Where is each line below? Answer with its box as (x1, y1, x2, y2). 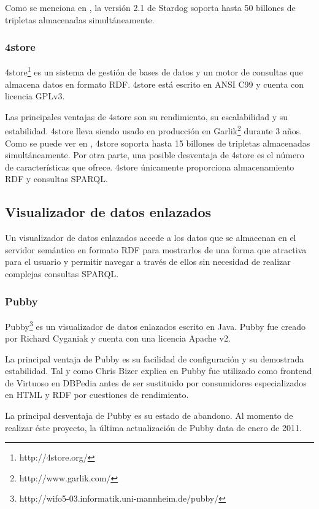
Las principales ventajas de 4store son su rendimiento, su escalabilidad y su (5, 110, 288, 123)
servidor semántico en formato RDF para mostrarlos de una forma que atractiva (5, 243, 307, 256)
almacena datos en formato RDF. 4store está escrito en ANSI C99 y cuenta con (5, 77, 304, 90)
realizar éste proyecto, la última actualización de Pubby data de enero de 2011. (5, 421, 302, 434)
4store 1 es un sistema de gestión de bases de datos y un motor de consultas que (5, 64, 303, 78)
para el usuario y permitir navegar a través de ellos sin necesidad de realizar (5, 255, 291, 268)
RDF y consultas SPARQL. (5, 172, 108, 185)
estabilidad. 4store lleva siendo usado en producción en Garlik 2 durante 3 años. (5, 123, 302, 137)
